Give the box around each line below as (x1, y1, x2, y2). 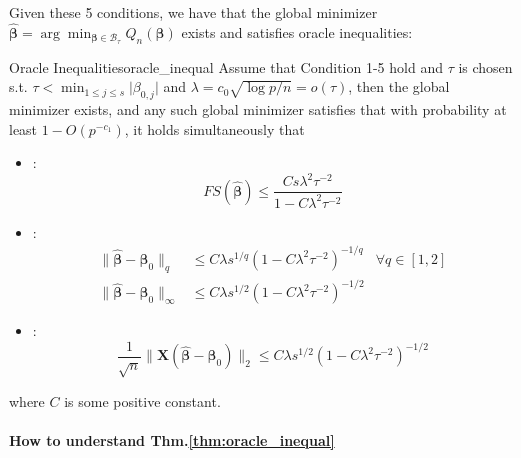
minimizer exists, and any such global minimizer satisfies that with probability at (9, 99, 507, 120)
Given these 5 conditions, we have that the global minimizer (9, 2, 378, 22)
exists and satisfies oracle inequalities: (181, 21, 413, 42)
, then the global (348, 76, 450, 97)
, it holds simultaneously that (124, 118, 305, 139)
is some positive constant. (64, 390, 221, 411)
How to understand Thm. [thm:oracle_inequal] (9, 429, 335, 450)
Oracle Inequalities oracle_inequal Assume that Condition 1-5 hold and (9, 56, 443, 77)
